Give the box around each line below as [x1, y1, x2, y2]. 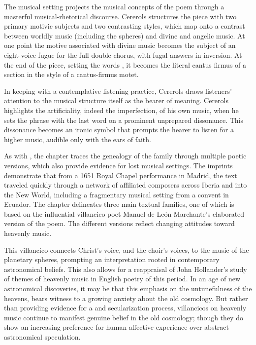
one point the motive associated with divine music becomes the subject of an [4, 40, 236, 50]
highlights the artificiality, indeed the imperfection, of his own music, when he [4, 105, 239, 115]
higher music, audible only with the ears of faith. [4, 134, 151, 144]
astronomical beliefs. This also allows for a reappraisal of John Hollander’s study [4, 264, 247, 274]
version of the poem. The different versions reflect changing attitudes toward [4, 218, 235, 229]
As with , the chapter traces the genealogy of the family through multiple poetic [4, 151, 247, 161]
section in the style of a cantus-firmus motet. [4, 69, 139, 79]
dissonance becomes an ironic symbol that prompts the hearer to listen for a [4, 124, 234, 135]
